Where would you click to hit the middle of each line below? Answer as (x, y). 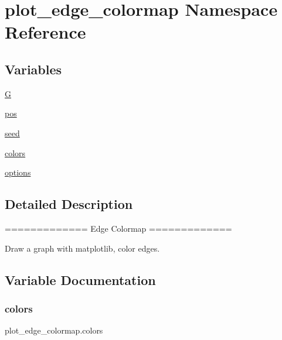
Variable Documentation (80, 279)
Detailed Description (69, 204)
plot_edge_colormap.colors (54, 330)
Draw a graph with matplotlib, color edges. (82, 248)
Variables (33, 69)
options (18, 172)
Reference (45, 32)
